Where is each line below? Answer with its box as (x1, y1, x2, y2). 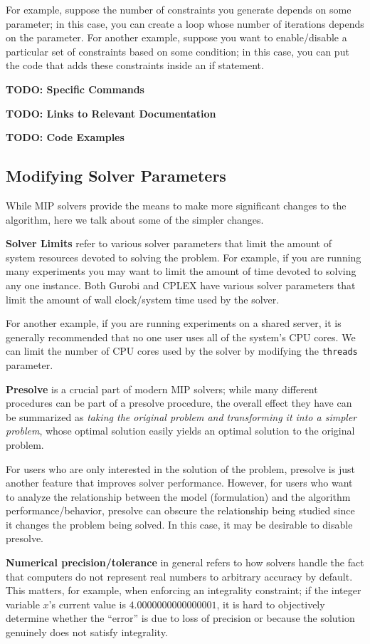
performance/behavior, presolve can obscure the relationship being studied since (6, 503, 355, 518)
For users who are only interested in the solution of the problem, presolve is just (6, 461, 355, 476)
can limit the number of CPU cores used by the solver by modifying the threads (6, 343, 358, 358)
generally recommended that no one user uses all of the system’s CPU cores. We (6, 329, 356, 344)
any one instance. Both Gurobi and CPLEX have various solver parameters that (6, 277, 356, 292)
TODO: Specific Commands (6, 81, 144, 96)
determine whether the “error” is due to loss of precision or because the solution (6, 611, 355, 625)
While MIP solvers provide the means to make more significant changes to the (6, 197, 347, 212)
